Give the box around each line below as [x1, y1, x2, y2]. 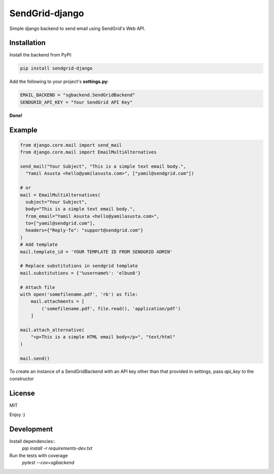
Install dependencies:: [9, 438, 56, 445]
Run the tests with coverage [9, 452, 68, 458]
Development [9, 425, 53, 433]
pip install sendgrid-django [20, 66, 93, 71]
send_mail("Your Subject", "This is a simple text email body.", [20, 163, 186, 169]
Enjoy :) [9, 412, 25, 418]
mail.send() [20, 356, 50, 361]
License [9, 389, 35, 397]
